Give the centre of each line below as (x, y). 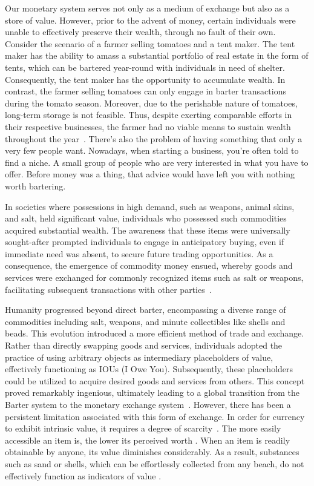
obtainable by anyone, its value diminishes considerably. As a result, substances (152, 452)
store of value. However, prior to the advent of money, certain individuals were (150, 20)
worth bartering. (35, 186)
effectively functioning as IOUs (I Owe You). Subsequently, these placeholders (149, 369)
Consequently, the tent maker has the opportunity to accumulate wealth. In (145, 79)
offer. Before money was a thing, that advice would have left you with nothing (150, 174)
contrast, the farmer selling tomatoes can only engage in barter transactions (146, 91)
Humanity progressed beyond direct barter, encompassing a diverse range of (146, 310)
